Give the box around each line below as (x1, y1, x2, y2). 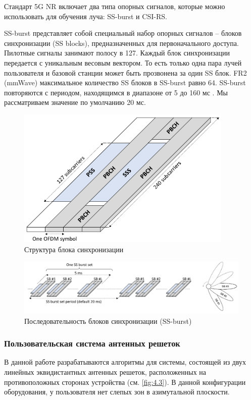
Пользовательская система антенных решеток (4, 337, 180, 350)
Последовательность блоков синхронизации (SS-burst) (24, 315, 192, 326)
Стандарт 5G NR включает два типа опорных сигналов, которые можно (4, 1, 225, 11)
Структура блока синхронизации (24, 244, 124, 254)
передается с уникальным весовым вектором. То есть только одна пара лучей (4, 57, 242, 68)
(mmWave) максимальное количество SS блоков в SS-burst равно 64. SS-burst (4, 77, 246, 88)
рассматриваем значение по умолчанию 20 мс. (4, 97, 146, 107)
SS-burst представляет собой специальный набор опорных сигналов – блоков (4, 28, 242, 38)
